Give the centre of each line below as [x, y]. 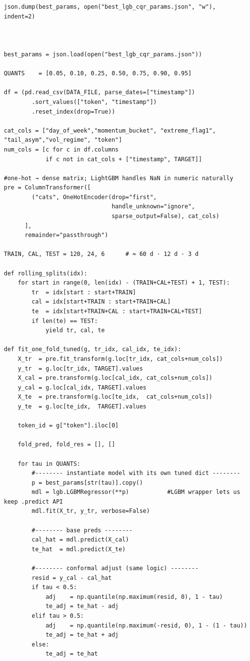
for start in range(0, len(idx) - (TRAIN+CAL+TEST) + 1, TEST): [124, 283]
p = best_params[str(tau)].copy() [87, 483]
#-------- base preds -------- [82, 530]
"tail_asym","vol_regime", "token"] [63, 140]
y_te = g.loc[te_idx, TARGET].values [82, 406]
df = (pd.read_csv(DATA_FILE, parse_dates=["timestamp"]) [100, 93]
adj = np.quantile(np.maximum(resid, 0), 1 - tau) [134, 597]
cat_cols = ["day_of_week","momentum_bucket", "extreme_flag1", [110, 130]
